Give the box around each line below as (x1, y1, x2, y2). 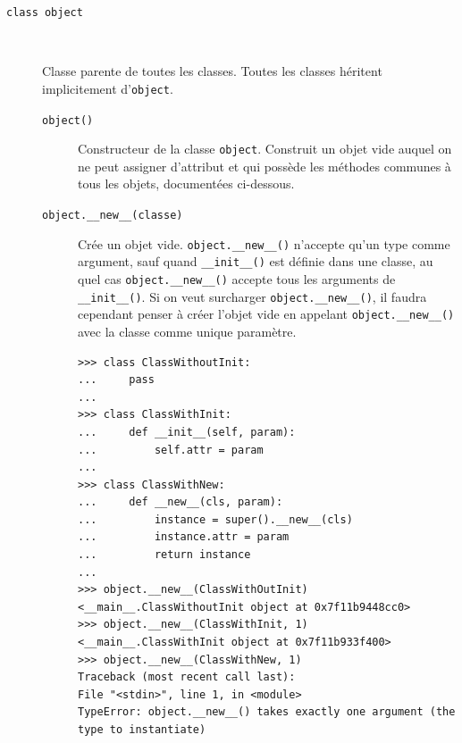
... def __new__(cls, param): (78, 496, 283, 509)
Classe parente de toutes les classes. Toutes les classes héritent (42, 62, 382, 80)
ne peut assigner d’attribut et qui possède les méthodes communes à (78, 156, 451, 175)
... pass (78, 373, 155, 387)
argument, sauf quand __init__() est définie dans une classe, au (78, 252, 433, 271)
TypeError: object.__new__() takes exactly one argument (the (78, 705, 456, 719)
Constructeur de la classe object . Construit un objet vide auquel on (78, 139, 452, 158)
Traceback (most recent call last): (78, 671, 296, 684)
